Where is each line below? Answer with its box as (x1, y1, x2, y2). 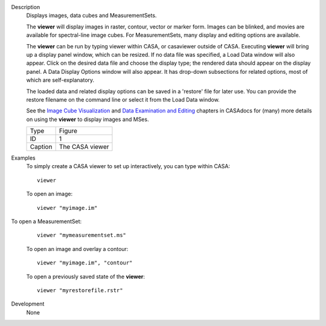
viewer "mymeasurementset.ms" (37, 232, 127, 239)
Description (11, 4, 40, 10)
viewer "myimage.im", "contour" (37, 259, 133, 266)
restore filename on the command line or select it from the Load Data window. (26, 96, 220, 103)
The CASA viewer (59, 143, 109, 151)
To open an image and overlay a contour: (26, 245, 129, 252)
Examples (11, 154, 36, 161)
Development (11, 300, 45, 308)
